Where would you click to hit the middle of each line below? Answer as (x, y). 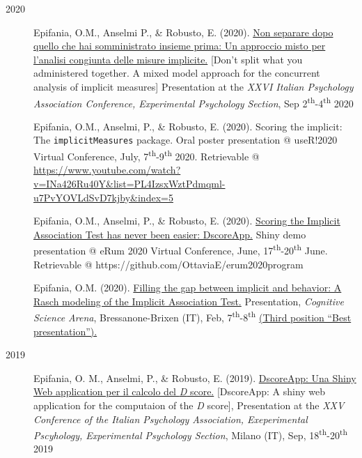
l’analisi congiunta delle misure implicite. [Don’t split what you (168, 59)
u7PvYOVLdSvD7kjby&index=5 (103, 197)
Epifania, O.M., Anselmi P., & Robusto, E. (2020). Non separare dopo (183, 32)
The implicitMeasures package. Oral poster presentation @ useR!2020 (186, 140)
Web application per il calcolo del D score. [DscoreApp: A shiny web (180, 391)
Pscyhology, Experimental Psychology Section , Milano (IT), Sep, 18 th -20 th (190, 434)
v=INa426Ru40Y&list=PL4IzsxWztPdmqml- (129, 183)
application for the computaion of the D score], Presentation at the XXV (189, 405)
